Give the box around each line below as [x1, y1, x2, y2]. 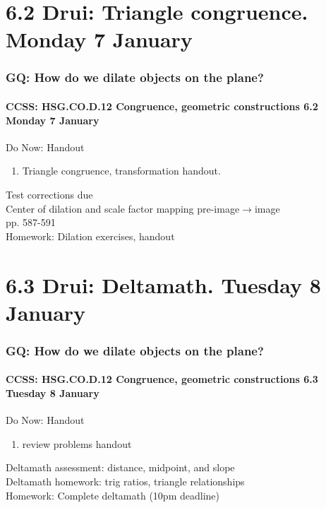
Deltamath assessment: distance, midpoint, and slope [6, 460, 235, 475]
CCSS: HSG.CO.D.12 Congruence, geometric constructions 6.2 [6, 99, 318, 113]
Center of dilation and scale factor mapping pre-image [6, 201, 240, 215]
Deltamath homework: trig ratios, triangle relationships [6, 473, 245, 488]
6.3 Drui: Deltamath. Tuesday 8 [6, 270, 321, 299]
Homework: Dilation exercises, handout [6, 228, 175, 243]
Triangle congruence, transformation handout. [22, 163, 221, 178]
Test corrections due [6, 187, 93, 201]
